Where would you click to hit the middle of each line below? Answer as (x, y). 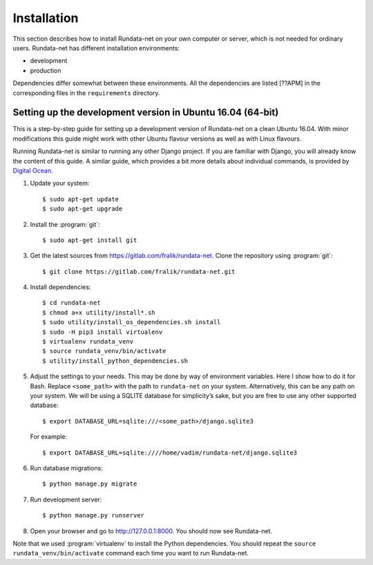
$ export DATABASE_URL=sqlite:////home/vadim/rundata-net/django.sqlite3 (170, 453)
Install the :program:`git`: (65, 224)
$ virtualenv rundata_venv (88, 342)
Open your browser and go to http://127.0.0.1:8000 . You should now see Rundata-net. (151, 531)
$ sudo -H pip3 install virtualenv (103, 332)
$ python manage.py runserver (94, 515)
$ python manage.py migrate (90, 484)
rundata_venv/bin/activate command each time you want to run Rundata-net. (131, 553)
